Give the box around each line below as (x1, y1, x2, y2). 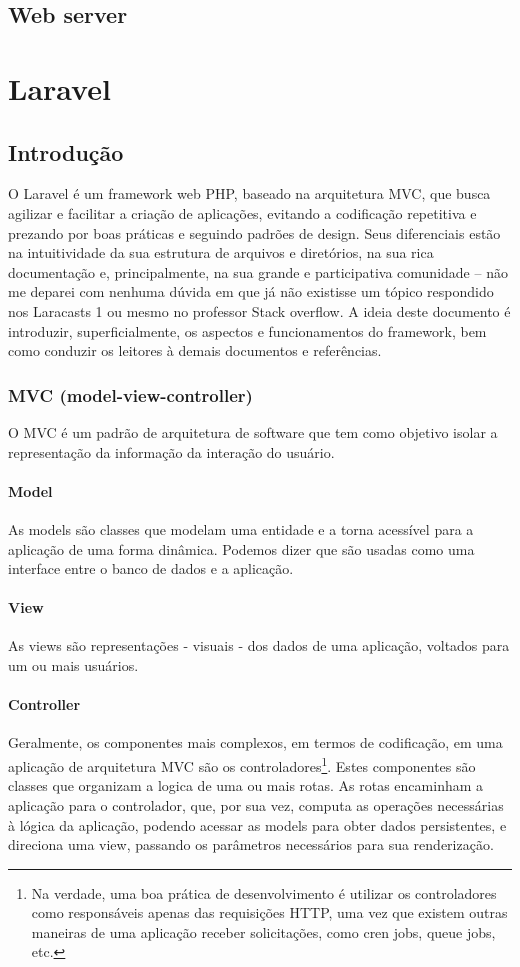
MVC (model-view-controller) (8, 382, 253, 407)
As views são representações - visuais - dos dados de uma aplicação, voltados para (8, 635, 510, 656)
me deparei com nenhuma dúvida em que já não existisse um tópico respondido (8, 281, 494, 302)
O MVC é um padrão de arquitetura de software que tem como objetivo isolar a (8, 421, 498, 442)
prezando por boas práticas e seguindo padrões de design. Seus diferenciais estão (8, 222, 501, 243)
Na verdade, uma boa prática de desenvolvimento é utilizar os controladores (31, 882, 497, 903)
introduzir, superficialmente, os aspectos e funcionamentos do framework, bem (8, 320, 487, 341)
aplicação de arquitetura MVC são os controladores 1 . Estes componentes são (8, 753, 476, 776)
